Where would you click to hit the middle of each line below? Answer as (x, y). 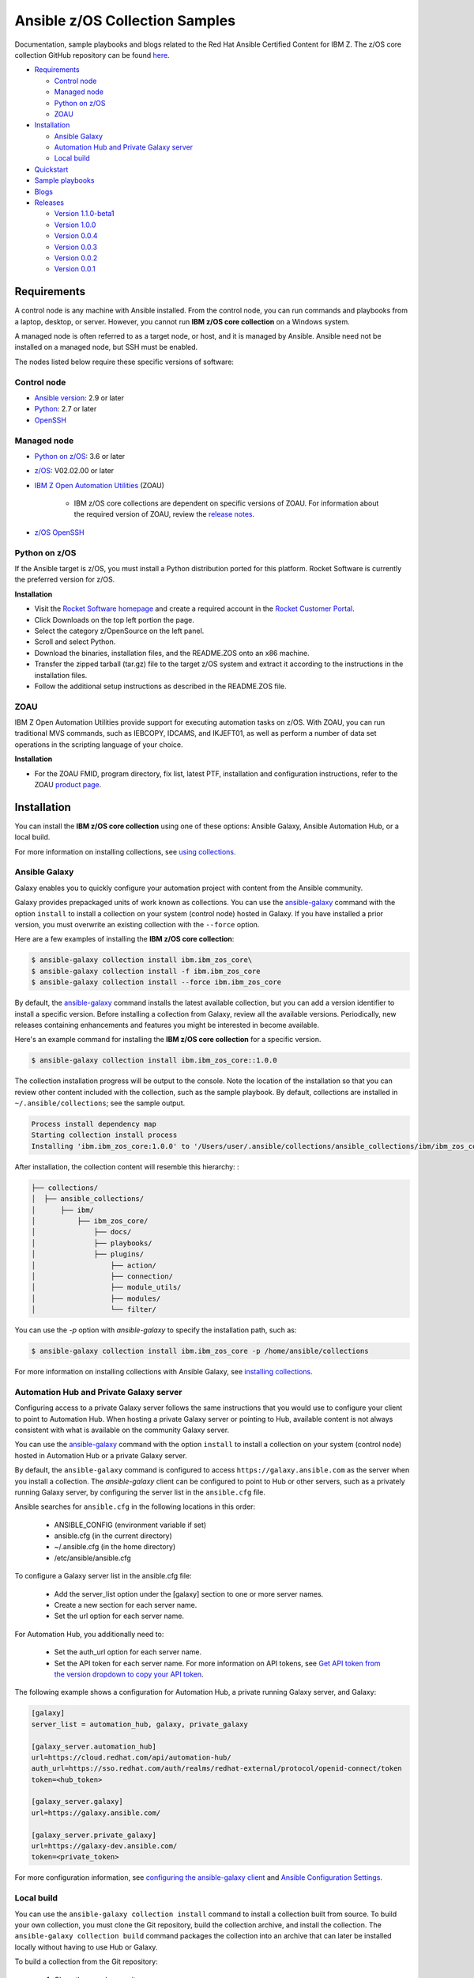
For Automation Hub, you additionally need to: (89, 1634)
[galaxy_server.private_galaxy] (94, 1835)
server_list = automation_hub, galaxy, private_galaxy (139, 1724)
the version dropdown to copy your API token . (129, 1674)
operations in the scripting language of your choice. (99, 745)
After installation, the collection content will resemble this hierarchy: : (127, 1166)
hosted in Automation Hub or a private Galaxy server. (101, 1455)
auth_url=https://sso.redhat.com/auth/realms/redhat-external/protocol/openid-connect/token (216, 1769)
